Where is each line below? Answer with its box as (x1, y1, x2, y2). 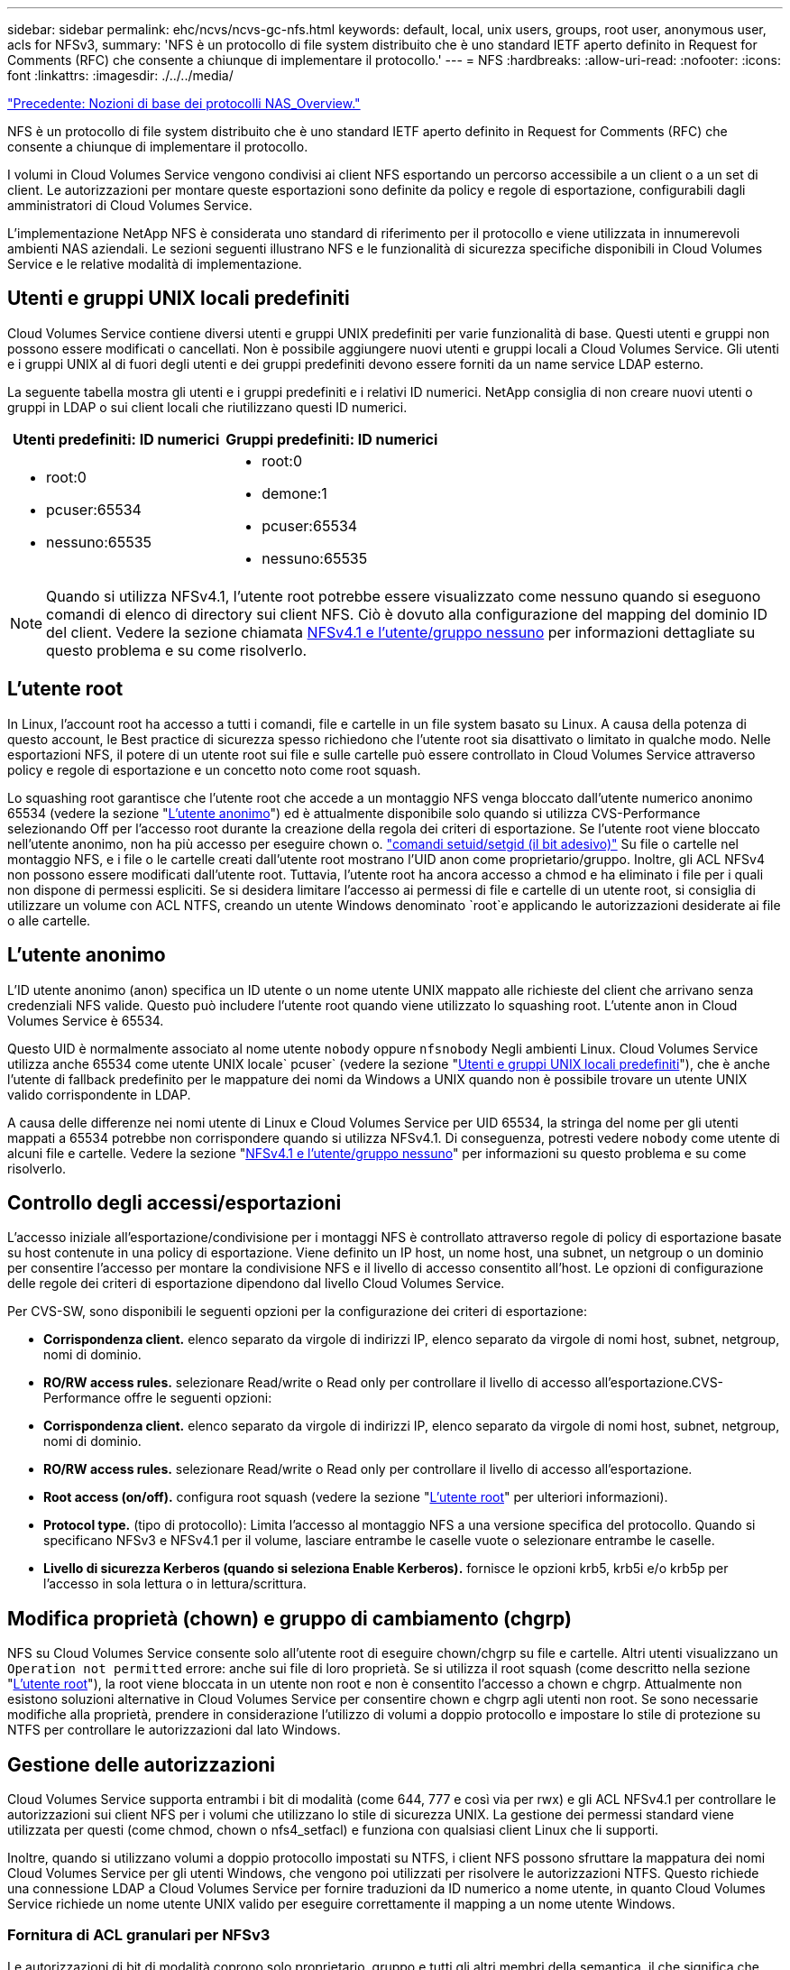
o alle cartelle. (7, 912, 91, 928)
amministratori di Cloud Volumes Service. (7, 198, 253, 213)
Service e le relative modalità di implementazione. (7, 256, 302, 272)
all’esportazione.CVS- (594, 1375, 724, 1391)
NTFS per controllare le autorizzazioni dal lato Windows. (7, 1722, 341, 1738)
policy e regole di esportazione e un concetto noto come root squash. (7, 761, 421, 778)
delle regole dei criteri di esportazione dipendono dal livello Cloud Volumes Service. (7, 1275, 505, 1292)
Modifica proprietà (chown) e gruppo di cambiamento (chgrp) (7, 1606, 572, 1630)
